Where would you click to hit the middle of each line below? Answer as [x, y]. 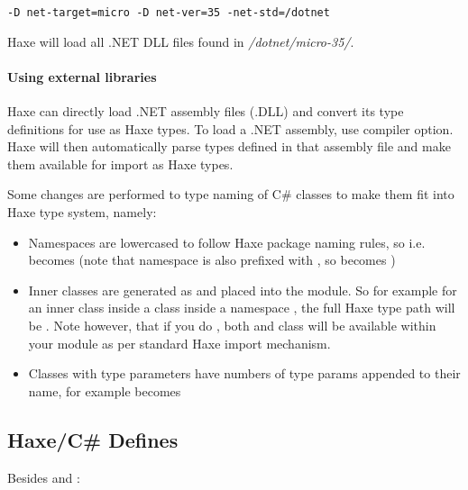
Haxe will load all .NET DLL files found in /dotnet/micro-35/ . [181, 41]
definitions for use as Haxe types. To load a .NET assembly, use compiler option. [230, 128]
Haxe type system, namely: [82, 212]
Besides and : [44, 477]
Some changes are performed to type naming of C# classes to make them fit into [231, 194]
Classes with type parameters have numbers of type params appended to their [244, 373]
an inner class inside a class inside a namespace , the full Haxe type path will [242, 308]
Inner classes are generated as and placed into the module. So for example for [243, 290]
